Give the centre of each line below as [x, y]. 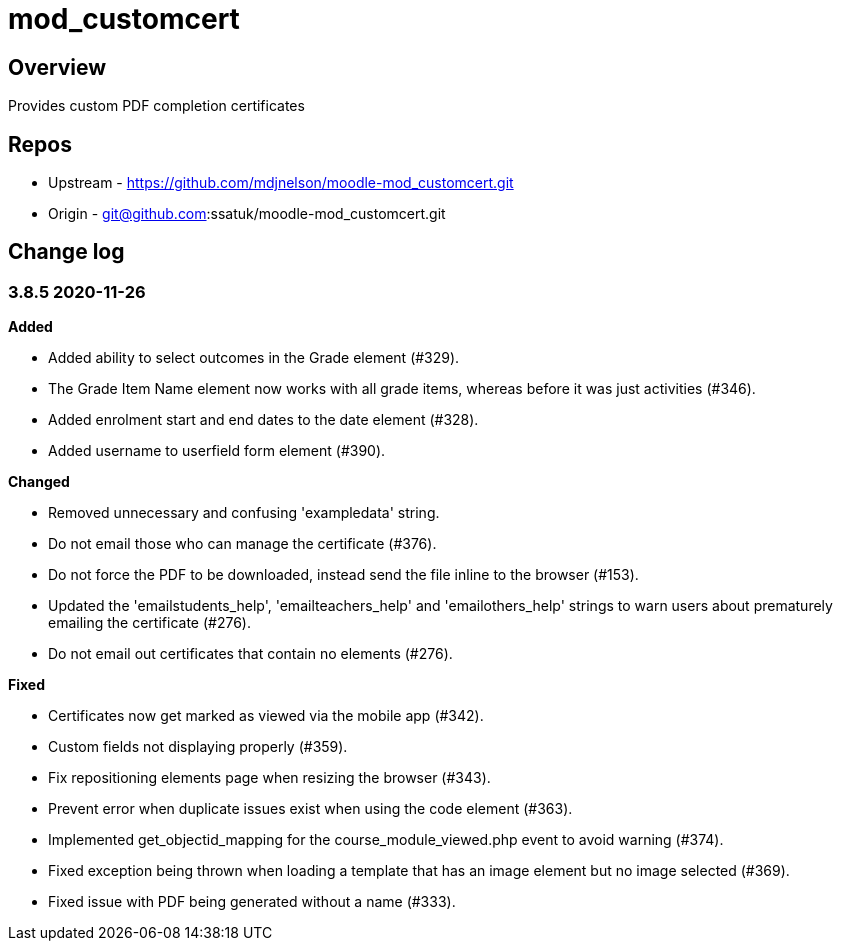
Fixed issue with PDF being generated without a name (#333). [252, 902]
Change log [66, 252]
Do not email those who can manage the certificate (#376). [242, 544]
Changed [39, 482]
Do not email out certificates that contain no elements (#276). [250, 654]
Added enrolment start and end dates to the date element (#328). [263, 420]
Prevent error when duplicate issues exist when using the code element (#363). [310, 809]
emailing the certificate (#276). [149, 623]
